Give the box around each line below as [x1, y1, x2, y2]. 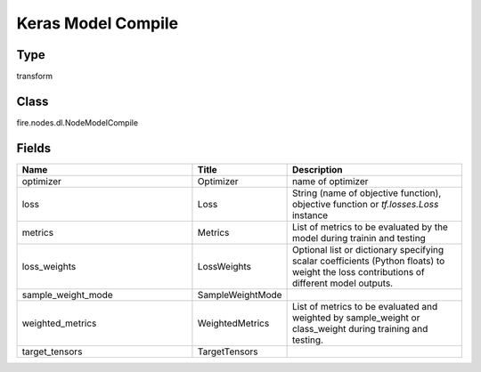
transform [16, 71, 53, 82]
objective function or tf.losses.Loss [291, 198, 439, 210]
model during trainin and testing [291, 231, 427, 244]
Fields [16, 141, 52, 156]
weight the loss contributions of [291, 265, 425, 278]
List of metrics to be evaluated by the [291, 221, 449, 233]
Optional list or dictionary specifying [291, 243, 444, 255]
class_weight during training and [291, 322, 428, 335]
